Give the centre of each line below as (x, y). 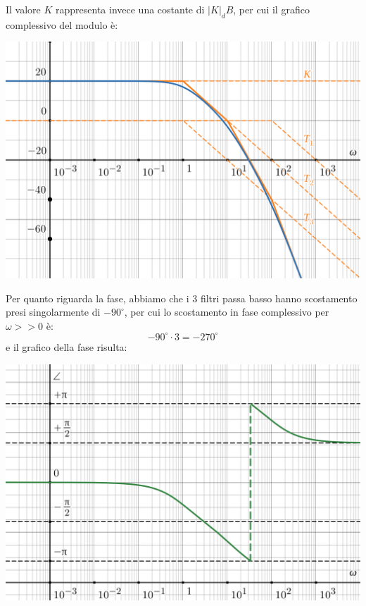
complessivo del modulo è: (62, 24)
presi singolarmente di (53, 312)
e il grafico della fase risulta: (67, 346)
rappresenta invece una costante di (130, 9)
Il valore (23, 9)
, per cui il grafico (271, 9)
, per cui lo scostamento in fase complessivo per (227, 312)
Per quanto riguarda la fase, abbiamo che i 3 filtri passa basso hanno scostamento (182, 298)
